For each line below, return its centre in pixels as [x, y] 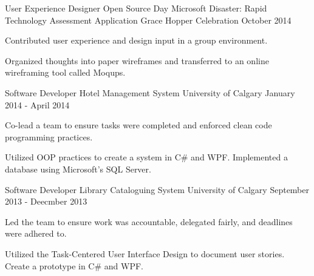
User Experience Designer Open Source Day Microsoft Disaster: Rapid [136, 8]
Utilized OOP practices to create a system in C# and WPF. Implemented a [146, 157]
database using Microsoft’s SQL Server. [78, 169]
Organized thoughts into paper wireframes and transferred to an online [137, 60]
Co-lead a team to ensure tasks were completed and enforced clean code [138, 125]
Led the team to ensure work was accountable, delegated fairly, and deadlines [149, 221]
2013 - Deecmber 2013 [46, 201]
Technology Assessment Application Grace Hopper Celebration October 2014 [148, 20]
